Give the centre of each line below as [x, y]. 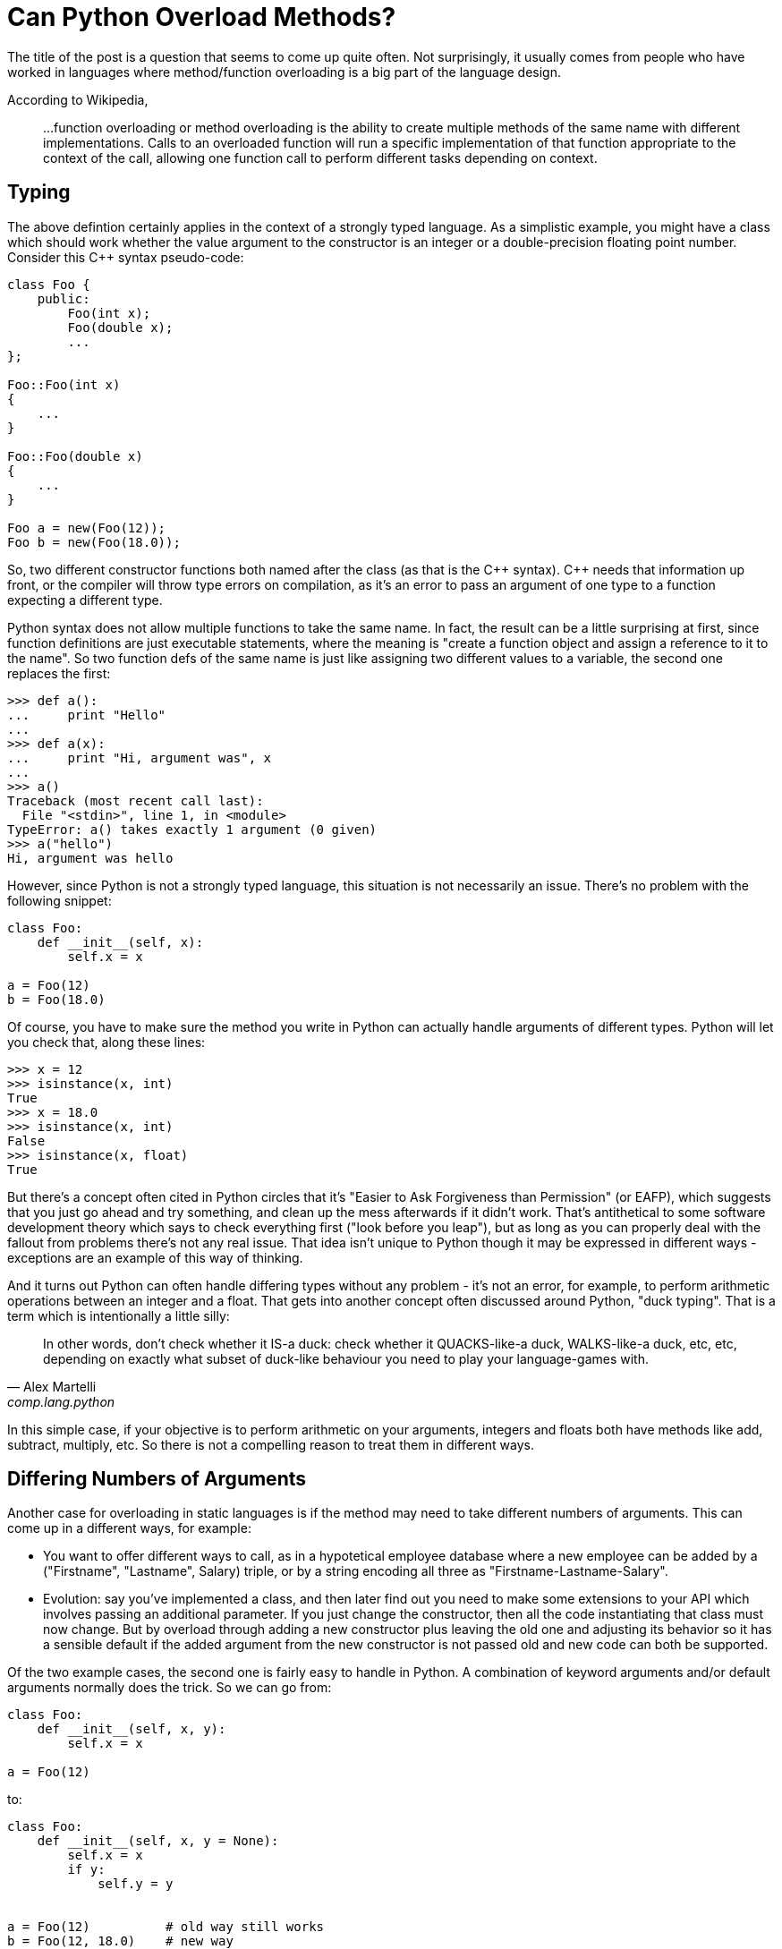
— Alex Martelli [52, 1386]
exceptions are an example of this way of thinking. [155, 1257]
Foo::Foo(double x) [75, 456]
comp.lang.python [61, 1401]
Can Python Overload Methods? [202, 17]
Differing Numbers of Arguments [157, 1479]
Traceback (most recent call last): [136, 800]
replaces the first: [59, 673]
